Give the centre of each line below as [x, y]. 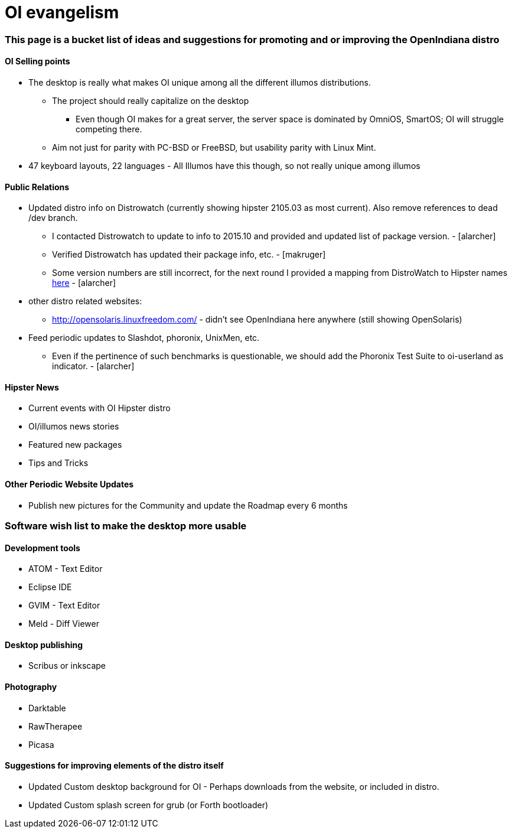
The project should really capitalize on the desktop [151, 100]
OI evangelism [62, 12]
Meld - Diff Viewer [64, 624]
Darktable [47, 708]
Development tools [43, 548]
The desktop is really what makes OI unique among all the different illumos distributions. [200, 82]
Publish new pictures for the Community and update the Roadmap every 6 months [188, 505]
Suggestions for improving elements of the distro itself [114, 766]
